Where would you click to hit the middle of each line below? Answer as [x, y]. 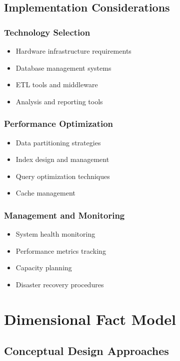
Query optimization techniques [63, 176]
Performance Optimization [59, 124]
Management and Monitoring [64, 215]
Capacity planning [44, 267]
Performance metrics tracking [61, 250]
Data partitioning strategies [58, 142]
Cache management [45, 193]
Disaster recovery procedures [60, 284]
